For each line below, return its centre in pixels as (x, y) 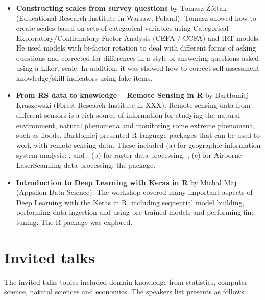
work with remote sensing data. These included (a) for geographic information (138, 145)
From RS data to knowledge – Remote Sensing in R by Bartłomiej (132, 95)
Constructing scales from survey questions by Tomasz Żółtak (121, 8)
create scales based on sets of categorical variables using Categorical (122, 28)
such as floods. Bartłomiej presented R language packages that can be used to (138, 135)
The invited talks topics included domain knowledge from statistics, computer (126, 281)
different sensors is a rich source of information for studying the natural (128, 115)
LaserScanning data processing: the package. (86, 165)
